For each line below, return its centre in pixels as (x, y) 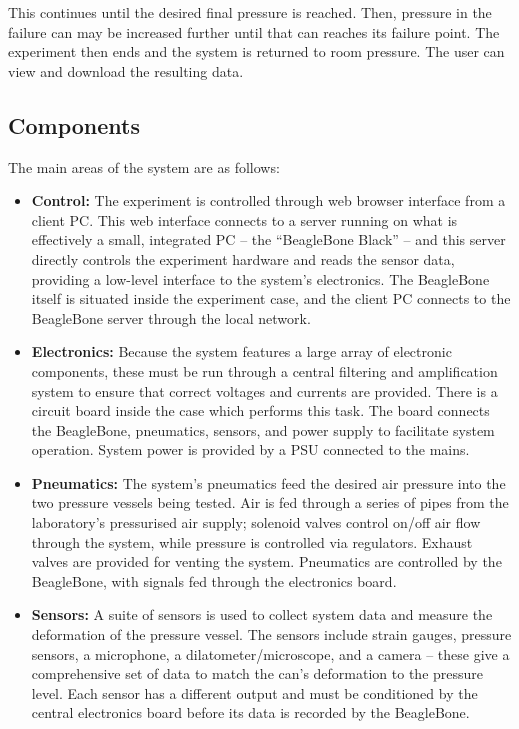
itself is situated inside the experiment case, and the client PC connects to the (271, 298)
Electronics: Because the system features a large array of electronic (241, 351)
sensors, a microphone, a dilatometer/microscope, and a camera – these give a (270, 653)
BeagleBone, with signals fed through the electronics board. (214, 580)
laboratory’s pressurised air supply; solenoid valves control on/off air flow (256, 522)
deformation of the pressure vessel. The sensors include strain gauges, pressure (271, 634)
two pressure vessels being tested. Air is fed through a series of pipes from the (270, 502)
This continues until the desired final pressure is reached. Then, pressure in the (250, 12)
